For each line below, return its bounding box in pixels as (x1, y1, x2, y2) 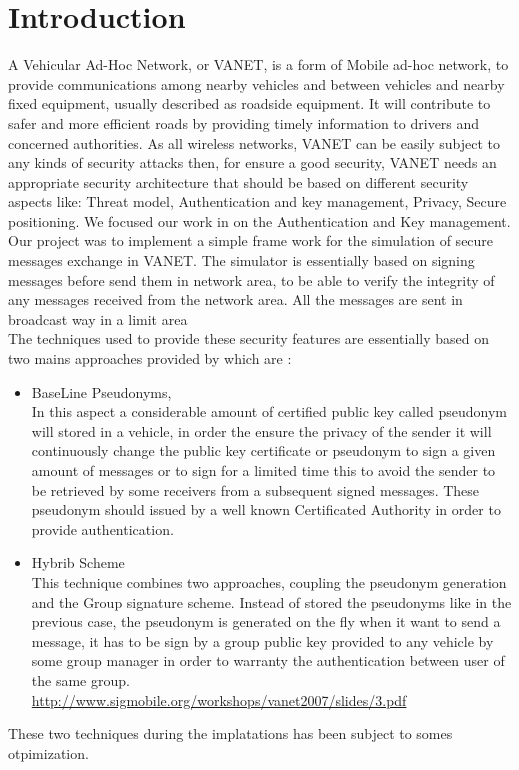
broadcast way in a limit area (8, 308, 188, 329)
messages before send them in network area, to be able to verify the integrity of (8, 269, 495, 290)
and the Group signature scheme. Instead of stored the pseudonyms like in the (31, 591, 512, 612)
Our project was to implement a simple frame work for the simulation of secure (8, 230, 494, 251)
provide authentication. (31, 518, 174, 539)
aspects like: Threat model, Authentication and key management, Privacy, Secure (8, 191, 507, 212)
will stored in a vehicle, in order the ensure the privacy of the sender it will (31, 420, 492, 441)
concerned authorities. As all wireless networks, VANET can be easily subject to (8, 132, 501, 153)
